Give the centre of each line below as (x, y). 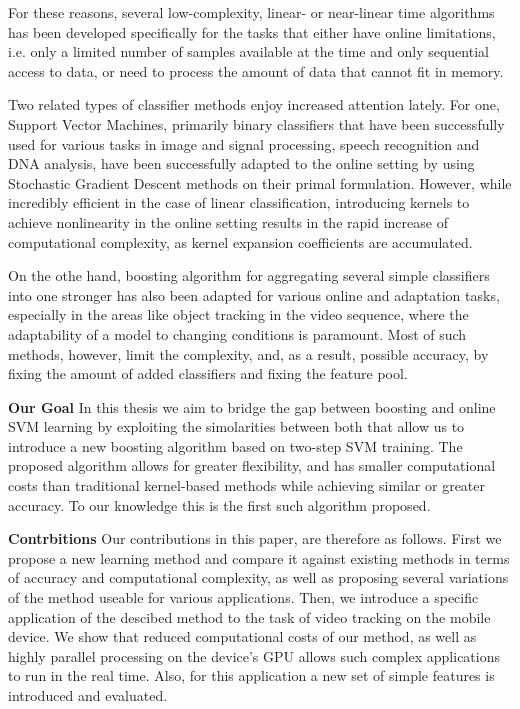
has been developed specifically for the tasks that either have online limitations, (252, 31)
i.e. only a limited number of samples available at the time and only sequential (248, 51)
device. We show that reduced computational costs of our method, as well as (242, 636)
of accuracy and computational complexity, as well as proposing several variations (258, 577)
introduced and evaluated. (88, 695)
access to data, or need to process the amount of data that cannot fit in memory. (256, 70)
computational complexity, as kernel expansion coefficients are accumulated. (240, 241)
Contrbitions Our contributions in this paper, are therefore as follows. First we (255, 538)
